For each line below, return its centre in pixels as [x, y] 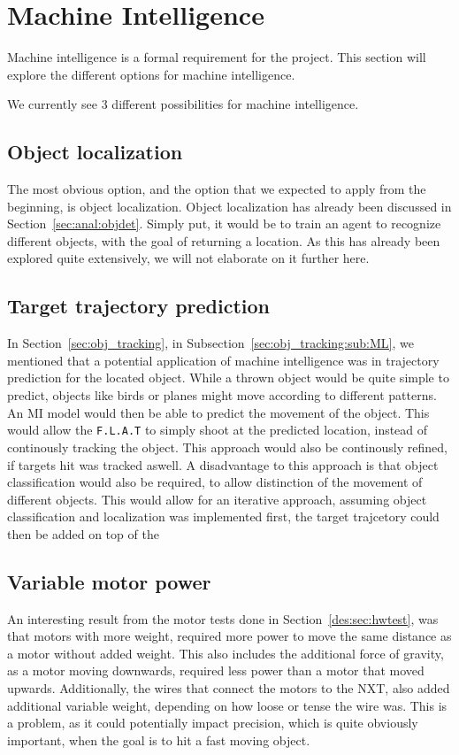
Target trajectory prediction [139, 306]
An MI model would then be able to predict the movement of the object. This [218, 412]
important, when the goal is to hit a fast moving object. [159, 740]
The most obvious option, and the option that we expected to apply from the [217, 189]
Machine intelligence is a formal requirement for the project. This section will [217, 57]
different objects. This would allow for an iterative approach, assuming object [217, 499]
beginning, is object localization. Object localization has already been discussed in [229, 206]
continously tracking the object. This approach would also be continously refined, [227, 447]
